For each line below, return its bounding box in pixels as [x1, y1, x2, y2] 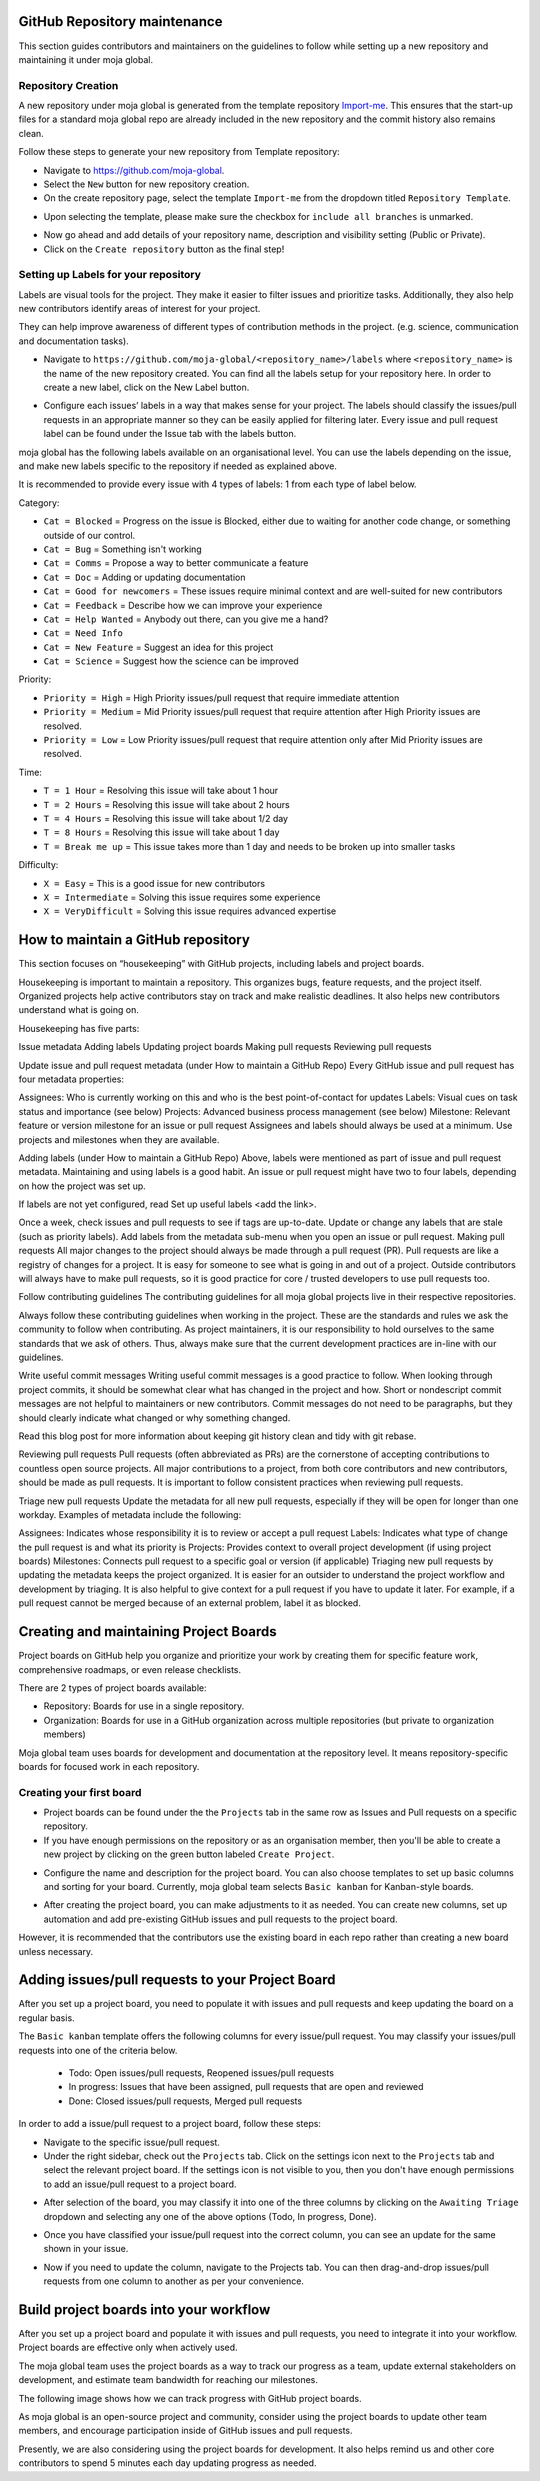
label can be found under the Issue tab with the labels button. [43, 428, 297, 440]
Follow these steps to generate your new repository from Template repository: [18, 146, 340, 158]
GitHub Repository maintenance [18, 13, 223, 30]
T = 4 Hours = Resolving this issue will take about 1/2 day [43, 812, 289, 824]
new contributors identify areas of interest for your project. [18, 303, 261, 315]
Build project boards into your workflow [18, 2301, 271, 2318]
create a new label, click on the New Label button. [43, 381, 250, 394]
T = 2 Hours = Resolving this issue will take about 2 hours [43, 798, 290, 810]
